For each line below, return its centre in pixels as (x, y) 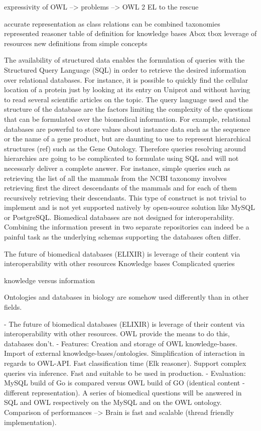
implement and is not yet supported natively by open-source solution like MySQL (129, 207)
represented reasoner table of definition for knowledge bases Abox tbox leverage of (130, 33)
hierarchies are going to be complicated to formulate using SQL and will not (121, 158)
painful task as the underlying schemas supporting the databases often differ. (122, 237)
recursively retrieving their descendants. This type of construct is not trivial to (125, 197)
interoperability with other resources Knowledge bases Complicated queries (119, 263)
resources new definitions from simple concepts (76, 43)
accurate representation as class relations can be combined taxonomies (112, 23)
